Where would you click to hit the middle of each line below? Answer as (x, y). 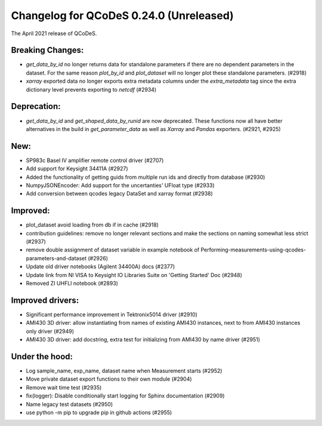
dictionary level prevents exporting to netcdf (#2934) (91, 89)
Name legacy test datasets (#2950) (69, 404)
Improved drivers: (45, 300)
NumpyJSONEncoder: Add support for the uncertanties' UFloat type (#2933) (120, 185)
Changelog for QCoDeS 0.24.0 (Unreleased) (122, 15)
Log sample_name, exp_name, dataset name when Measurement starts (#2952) (124, 371)
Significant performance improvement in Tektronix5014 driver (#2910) (112, 314)
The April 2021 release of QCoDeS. (54, 33)
